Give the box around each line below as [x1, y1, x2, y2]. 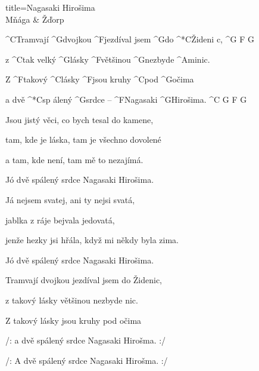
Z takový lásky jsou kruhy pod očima [5, 314, 142, 326]
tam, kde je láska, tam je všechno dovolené [5, 133, 161, 146]
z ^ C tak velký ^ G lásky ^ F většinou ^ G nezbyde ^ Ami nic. [5, 53, 210, 65]
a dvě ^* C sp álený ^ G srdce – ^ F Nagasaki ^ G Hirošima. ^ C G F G [5, 93, 247, 105]
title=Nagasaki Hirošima [5, 1, 95, 13]
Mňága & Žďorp [5, 13, 64, 25]
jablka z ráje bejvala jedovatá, [5, 213, 115, 226]
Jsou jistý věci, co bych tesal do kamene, [5, 113, 154, 125]
